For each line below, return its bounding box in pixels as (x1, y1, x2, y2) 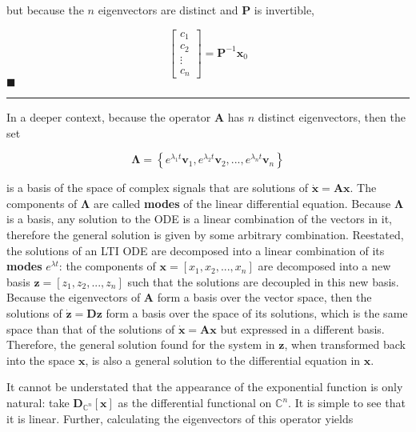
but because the (6, 2, 84, 18)
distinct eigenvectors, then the (258, 109, 406, 126)
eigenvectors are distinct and (98, 2, 238, 18)
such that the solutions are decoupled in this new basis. (127, 273, 399, 290)
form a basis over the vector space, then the (157, 289, 372, 306)
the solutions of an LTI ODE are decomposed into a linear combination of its (6, 242, 385, 258)
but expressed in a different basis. (220, 320, 385, 337)
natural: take (6, 394, 70, 410)
